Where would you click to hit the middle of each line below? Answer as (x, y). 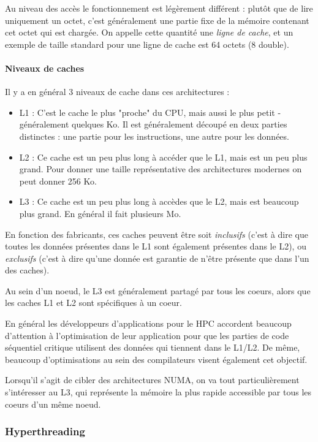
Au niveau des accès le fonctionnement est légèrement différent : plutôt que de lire (159, 8)
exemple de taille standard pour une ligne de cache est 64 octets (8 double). (147, 44)
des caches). (27, 270)
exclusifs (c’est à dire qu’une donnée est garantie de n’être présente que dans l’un (157, 258)
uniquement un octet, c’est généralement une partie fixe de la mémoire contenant (157, 20)
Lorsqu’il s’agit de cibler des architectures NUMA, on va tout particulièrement (152, 380)
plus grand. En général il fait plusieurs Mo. (100, 213)
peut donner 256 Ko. (58, 181)
